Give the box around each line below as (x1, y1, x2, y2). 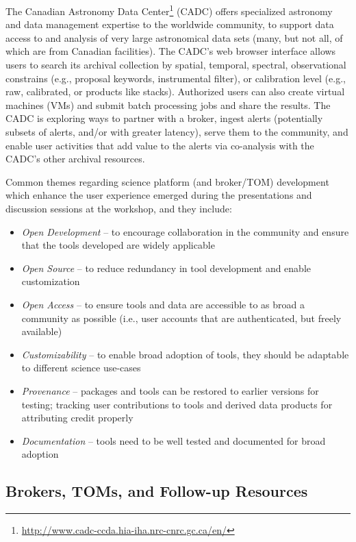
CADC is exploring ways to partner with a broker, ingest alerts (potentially (5, 111, 323, 125)
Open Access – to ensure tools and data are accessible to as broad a (21, 297, 305, 311)
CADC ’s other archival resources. (5, 151, 145, 166)
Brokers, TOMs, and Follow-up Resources (5, 480, 308, 502)
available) (21, 324, 62, 338)
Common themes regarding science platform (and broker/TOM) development (5, 174, 329, 188)
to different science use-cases (21, 360, 141, 375)
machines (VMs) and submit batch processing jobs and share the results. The (5, 97, 331, 112)
